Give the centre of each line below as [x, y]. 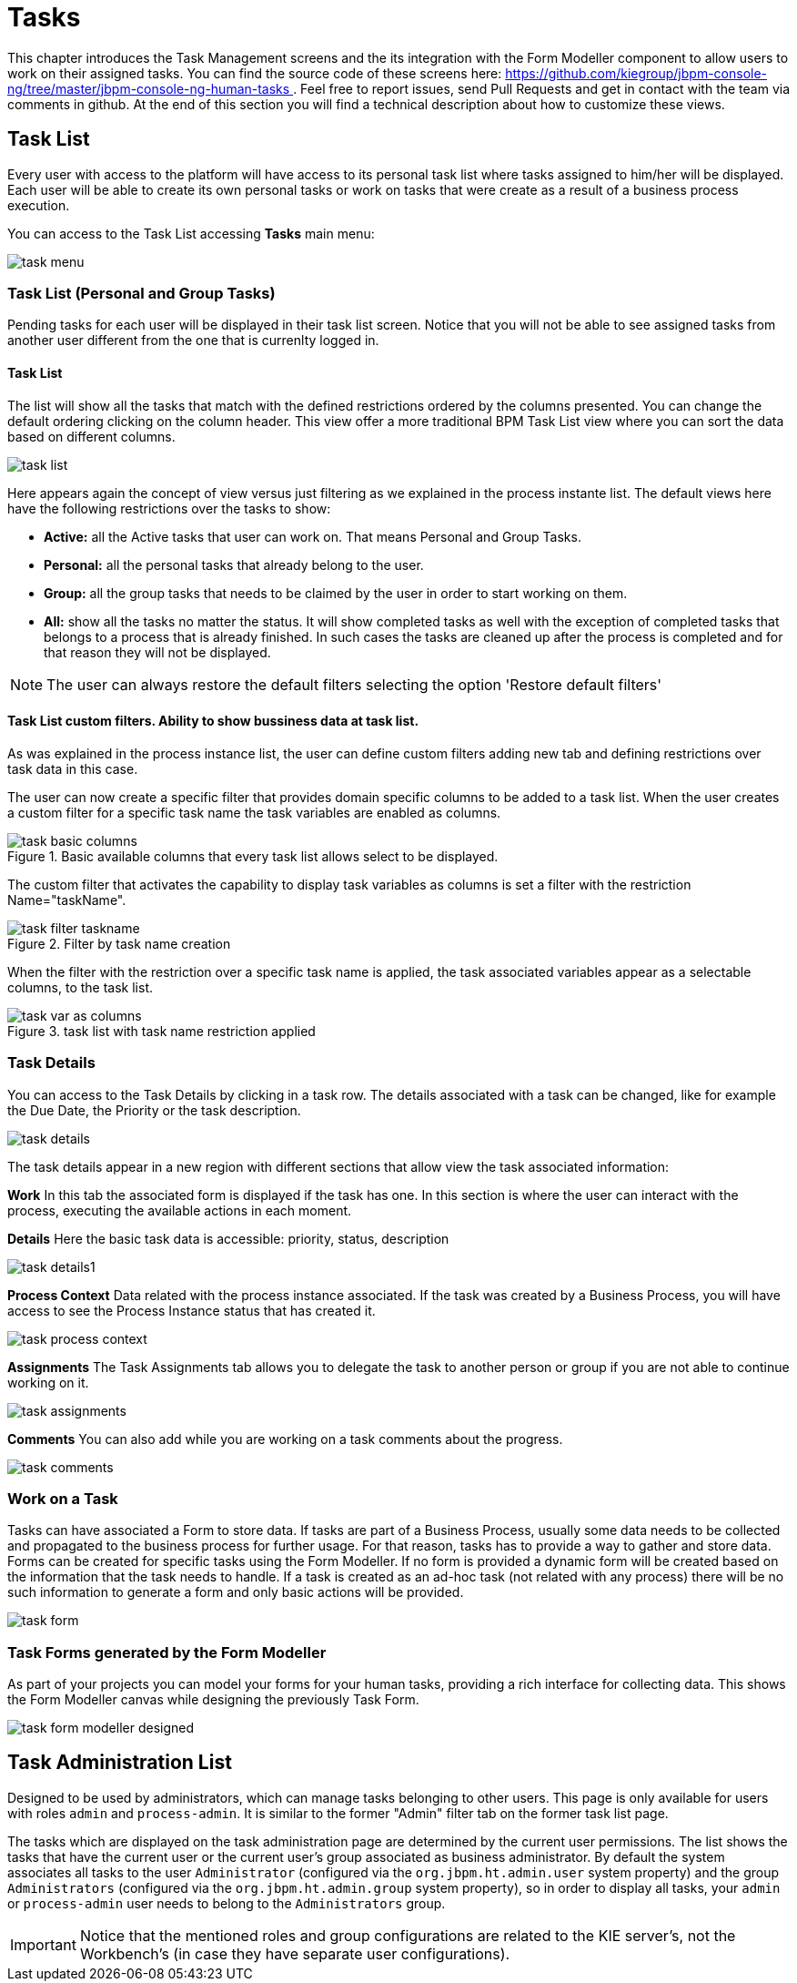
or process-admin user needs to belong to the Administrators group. [227, 1903]
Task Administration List [120, 1763]
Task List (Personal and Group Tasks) [141, 293]
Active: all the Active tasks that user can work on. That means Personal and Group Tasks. [313, 536]
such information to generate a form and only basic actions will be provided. [236, 1592]
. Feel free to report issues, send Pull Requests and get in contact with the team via [542, 88]
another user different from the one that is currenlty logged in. [193, 341]
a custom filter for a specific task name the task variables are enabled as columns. [254, 812]
